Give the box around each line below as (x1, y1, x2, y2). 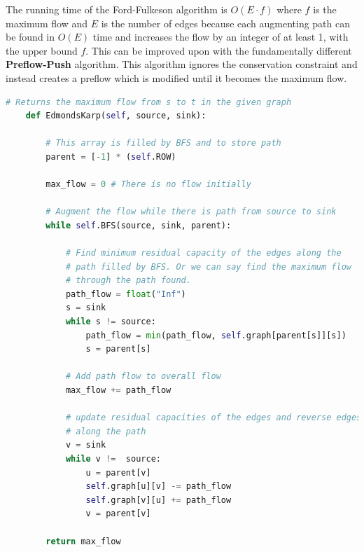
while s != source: (65, 317, 156, 327)
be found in (6, 29, 55, 44)
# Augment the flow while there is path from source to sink (45, 207, 337, 217)
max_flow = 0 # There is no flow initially (45, 179, 251, 190)
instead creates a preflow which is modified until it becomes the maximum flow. (6, 70, 347, 85)
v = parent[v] (85, 509, 151, 519)
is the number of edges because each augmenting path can (101, 15, 351, 30)
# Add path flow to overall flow (65, 371, 221, 382)
